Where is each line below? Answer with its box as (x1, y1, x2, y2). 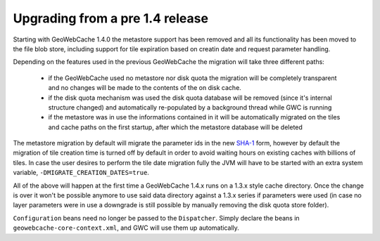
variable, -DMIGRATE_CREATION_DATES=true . (13, 169, 149, 177)
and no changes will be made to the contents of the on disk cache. (48, 84, 242, 92)
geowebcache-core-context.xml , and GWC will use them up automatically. (13, 223, 239, 232)
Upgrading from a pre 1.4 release (13, 11, 209, 26)
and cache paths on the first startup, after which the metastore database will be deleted (48, 123, 303, 131)
